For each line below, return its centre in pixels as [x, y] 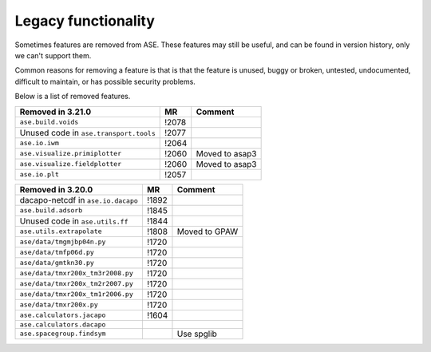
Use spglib [197, 334]
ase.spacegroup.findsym [63, 334]
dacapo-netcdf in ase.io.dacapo [79, 200]
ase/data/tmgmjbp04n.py [63, 242]
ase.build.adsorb [51, 210]
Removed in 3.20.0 [56, 189]
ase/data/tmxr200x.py [59, 305]
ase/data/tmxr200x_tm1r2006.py [76, 294]
